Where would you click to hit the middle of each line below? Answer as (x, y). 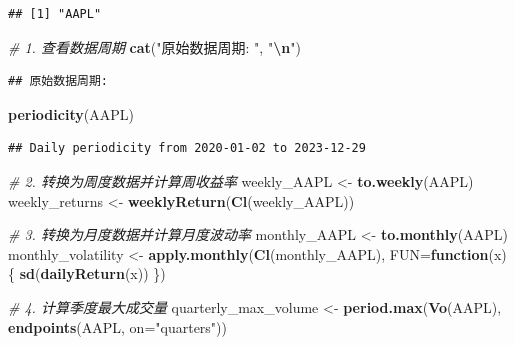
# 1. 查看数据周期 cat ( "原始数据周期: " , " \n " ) (154, 46)
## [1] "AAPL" (55, 14)
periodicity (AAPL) (71, 113)
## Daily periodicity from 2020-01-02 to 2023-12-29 (187, 148)
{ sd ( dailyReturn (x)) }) (87, 273)
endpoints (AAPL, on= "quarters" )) (117, 326)
